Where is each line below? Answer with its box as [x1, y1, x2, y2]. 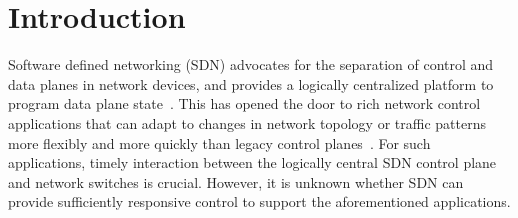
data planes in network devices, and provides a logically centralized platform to [8, 73, 494, 94]
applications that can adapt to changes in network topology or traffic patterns [8, 112, 486, 133]
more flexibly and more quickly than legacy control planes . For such [8, 132, 431, 153]
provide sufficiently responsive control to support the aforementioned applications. [8, 191, 511, 212]
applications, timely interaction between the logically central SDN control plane [8, 152, 497, 173]
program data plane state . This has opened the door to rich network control [8, 93, 481, 114]
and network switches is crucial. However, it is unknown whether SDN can [8, 171, 464, 192]
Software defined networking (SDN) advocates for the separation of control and [8, 54, 494, 75]
